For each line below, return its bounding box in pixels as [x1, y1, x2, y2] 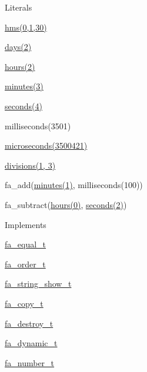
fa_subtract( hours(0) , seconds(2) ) [5, 198, 127, 210]
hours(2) [5, 60, 35, 72]
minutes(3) [5, 80, 44, 92]
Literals [5, 1, 32, 13]
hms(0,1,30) [5, 21, 47, 33]
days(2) [5, 41, 32, 53]
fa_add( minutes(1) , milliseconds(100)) [5, 179, 143, 191]
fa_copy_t [5, 297, 44, 309]
